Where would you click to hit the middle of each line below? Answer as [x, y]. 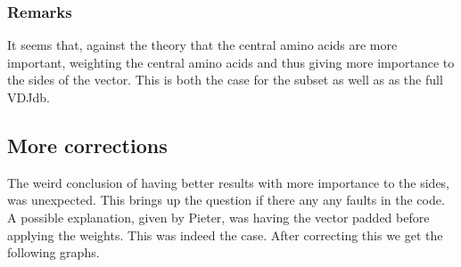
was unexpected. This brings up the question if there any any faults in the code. [226, 200]
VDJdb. [29, 97]
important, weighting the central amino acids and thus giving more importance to [231, 62]
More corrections [87, 145]
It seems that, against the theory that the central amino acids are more [202, 45]
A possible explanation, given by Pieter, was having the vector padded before [218, 217]
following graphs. [54, 252]
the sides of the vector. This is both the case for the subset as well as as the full [225, 80]
